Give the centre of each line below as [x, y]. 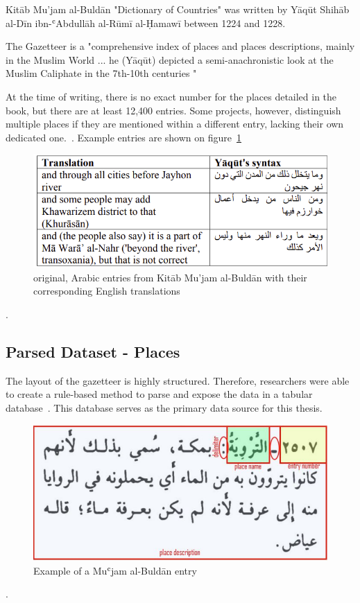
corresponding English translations [107, 291]
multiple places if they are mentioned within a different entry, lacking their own [175, 124]
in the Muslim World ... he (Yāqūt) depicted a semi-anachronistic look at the [170, 59]
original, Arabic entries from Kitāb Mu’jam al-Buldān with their [170, 277]
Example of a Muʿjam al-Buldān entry [115, 570]
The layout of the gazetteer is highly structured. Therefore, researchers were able [178, 380]
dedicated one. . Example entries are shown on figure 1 [123, 137]
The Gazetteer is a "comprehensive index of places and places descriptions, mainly [180, 46]
